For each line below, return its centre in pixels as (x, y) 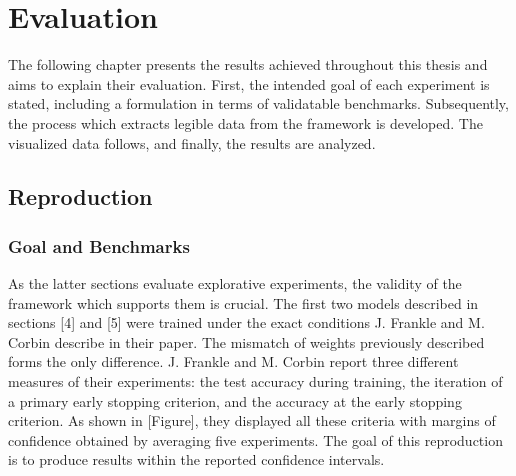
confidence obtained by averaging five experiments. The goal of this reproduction (255, 439)
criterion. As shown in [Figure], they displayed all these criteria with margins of (252, 420)
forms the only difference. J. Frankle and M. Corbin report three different (233, 361)
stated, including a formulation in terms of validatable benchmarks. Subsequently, (258, 103)
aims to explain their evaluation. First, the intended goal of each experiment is (249, 83)
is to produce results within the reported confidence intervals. (196, 459)
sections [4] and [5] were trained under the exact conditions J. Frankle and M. (246, 322)
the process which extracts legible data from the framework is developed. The (245, 122)
